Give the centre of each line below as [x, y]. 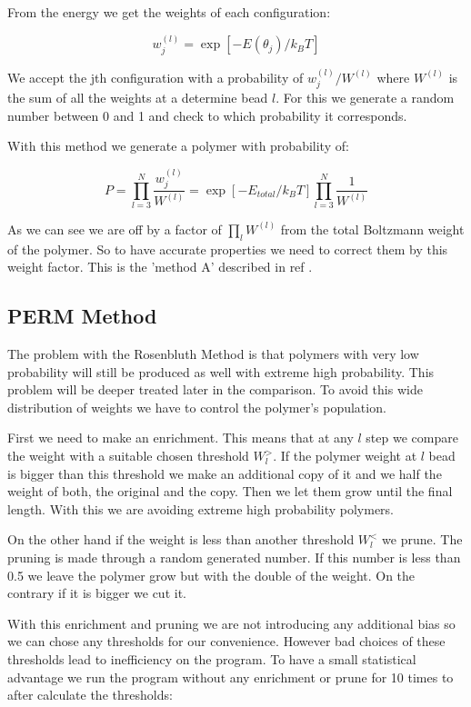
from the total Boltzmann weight [372, 229]
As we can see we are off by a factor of [115, 229]
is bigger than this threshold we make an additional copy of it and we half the [225, 473]
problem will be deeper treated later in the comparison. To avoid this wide [215, 389]
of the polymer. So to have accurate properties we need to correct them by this [228, 249]
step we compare [412, 438]
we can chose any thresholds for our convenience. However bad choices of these [226, 641]
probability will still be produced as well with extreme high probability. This [221, 371]
